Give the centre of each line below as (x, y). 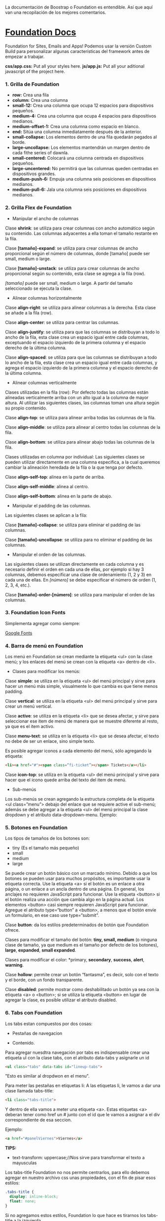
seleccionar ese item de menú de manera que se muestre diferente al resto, (82, 721)
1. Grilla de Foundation (32, 84)
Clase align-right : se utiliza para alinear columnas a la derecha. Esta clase (81, 307)
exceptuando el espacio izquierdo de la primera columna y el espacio (76, 342)
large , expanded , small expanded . (41, 950)
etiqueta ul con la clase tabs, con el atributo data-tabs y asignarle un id (77, 1057)
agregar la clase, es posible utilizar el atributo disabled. (61, 1000)
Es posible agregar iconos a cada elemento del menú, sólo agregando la (78, 751)
